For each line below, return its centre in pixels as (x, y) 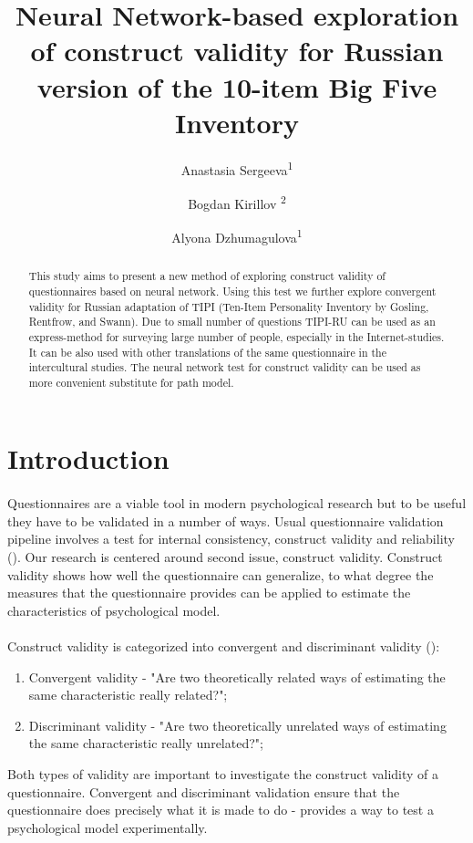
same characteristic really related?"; (128, 695)
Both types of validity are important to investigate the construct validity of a (223, 773)
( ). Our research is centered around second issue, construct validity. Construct (225, 557)
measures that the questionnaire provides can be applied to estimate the (209, 593)
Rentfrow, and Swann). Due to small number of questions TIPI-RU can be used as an (232, 322)
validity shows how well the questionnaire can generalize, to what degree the (221, 574)
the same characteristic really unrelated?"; (146, 743)
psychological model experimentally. (108, 827)
